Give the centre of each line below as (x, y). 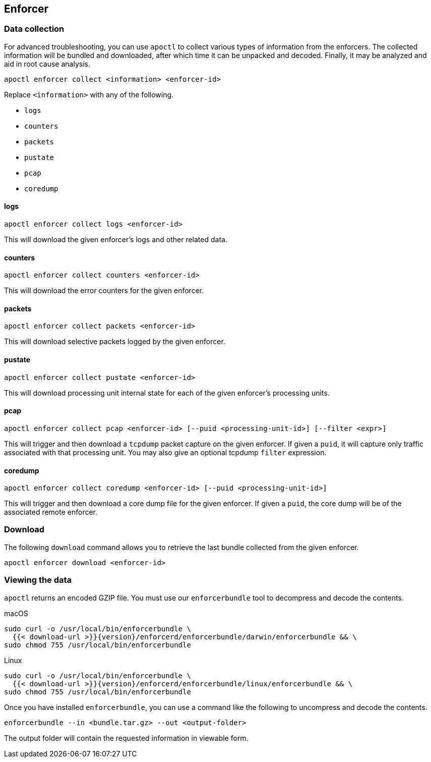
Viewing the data (38, 580)
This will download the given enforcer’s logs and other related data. (116, 240)
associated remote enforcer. (51, 512)
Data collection (34, 29)
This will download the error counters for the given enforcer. (104, 291)
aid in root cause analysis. (47, 64)
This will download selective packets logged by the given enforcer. (115, 342)
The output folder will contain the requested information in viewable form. (126, 738)
